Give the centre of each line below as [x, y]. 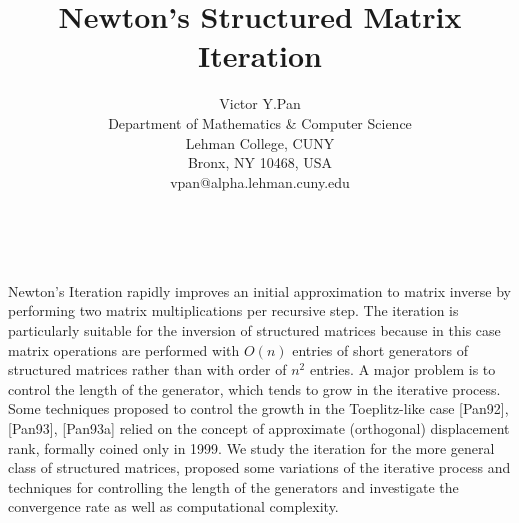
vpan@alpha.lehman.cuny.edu [260, 181]
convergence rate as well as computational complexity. [173, 506]
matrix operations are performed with [124, 349]
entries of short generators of [380, 349]
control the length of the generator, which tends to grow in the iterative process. [254, 388]
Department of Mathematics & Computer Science [260, 122]
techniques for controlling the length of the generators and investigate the [233, 486]
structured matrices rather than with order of [147, 369]
